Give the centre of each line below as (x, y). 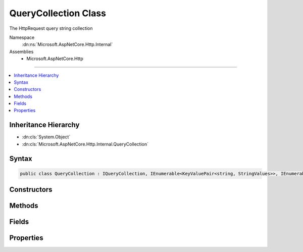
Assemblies (21, 52)
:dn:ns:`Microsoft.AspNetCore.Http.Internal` (67, 44)
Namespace (22, 37)
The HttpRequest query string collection (51, 28)
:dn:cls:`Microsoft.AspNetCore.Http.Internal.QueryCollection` (85, 144)
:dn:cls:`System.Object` (46, 137)
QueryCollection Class (58, 13)
